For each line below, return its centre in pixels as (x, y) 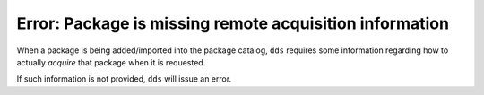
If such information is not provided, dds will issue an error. (124, 79)
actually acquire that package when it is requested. (111, 62)
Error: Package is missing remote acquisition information (233, 23)
